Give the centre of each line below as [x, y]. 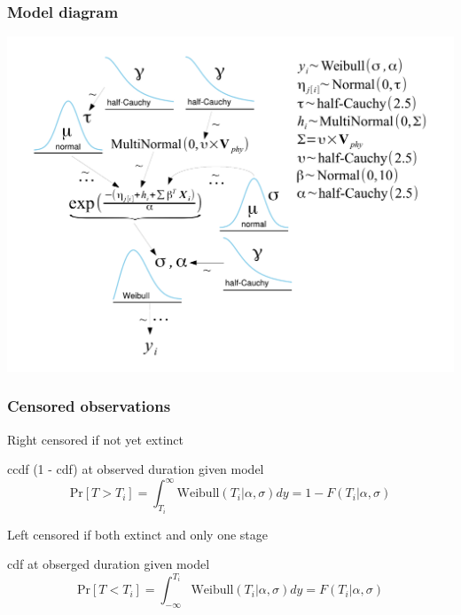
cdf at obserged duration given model [109, 564]
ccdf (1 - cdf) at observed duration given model [136, 469]
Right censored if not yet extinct [96, 439]
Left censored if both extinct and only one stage [137, 534]
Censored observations [89, 406]
